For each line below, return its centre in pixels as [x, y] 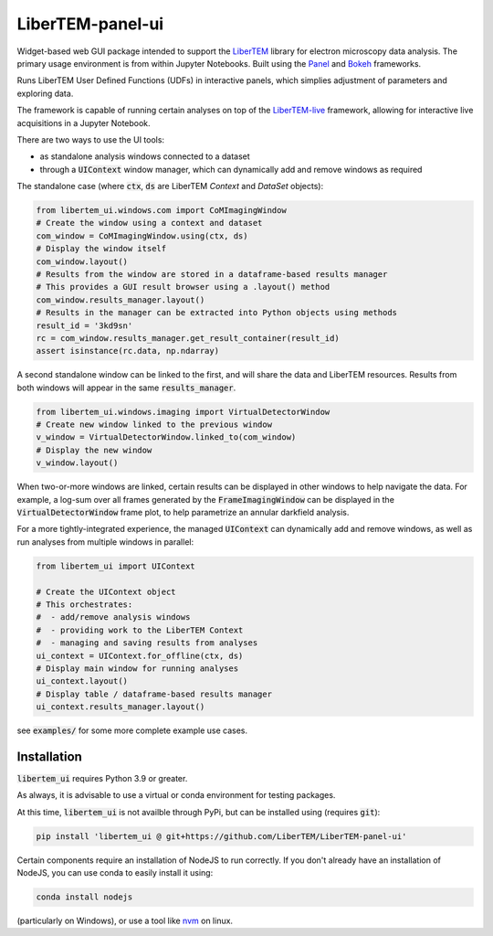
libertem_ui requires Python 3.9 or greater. [102, 778]
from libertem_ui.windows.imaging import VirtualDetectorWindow [183, 412]
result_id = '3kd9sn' [84, 325]
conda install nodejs [84, 897]
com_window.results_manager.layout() [121, 300]
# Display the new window [94, 450]
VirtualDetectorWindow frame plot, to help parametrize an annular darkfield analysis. [183, 513]
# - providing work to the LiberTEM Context [140, 630]
